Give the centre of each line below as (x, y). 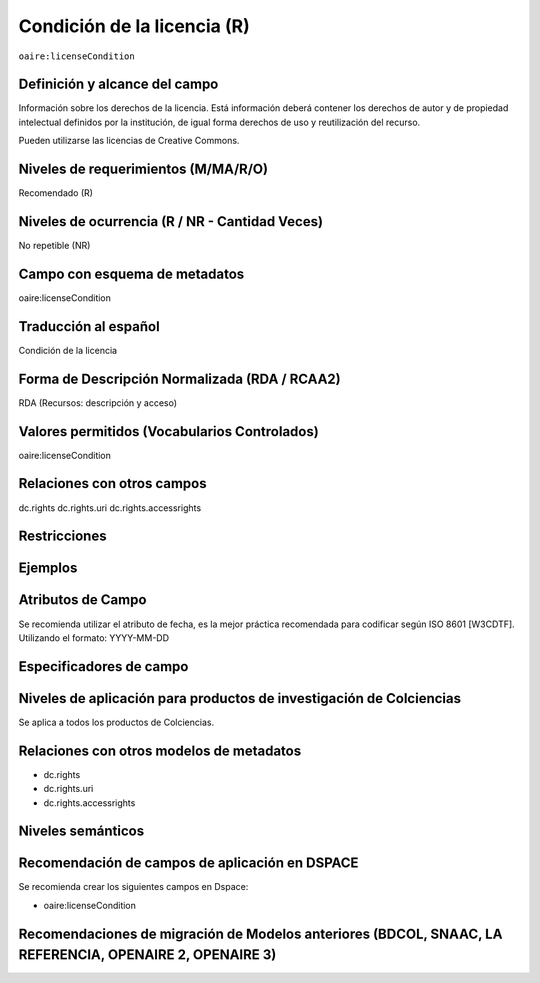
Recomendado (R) (56, 193)
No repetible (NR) (54, 246)
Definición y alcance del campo (118, 84)
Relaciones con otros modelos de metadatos (160, 750)
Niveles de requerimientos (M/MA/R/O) (143, 169)
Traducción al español (89, 326)
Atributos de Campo (82, 600)
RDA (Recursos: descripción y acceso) (98, 402)
